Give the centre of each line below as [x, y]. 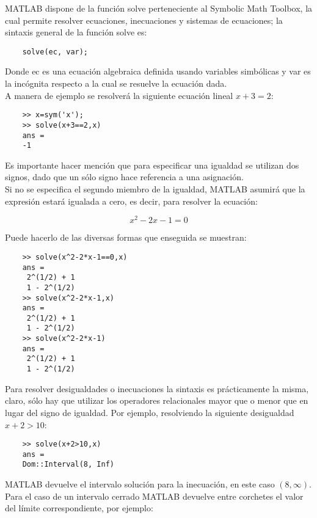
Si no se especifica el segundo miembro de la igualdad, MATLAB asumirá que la [155, 189]
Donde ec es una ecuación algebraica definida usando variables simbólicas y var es [158, 71]
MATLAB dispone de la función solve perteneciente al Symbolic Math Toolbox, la [159, 8]
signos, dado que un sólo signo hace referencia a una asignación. [124, 177]
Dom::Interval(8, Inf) [68, 465]
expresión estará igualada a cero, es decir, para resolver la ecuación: [131, 201]
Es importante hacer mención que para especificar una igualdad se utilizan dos [152, 165]
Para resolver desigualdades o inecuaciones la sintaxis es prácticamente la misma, [157, 388]
